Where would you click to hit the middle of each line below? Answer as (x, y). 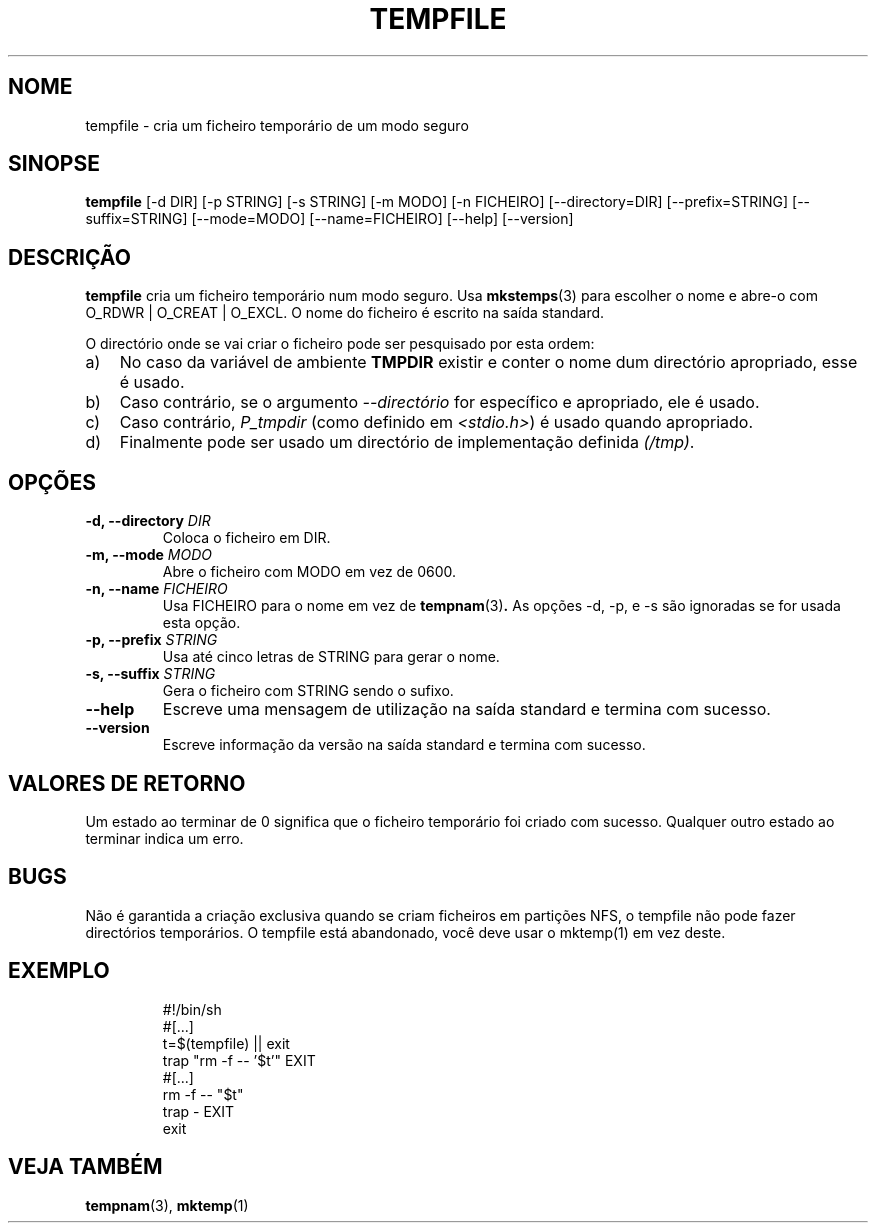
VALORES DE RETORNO (127, 783)
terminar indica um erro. (164, 838)
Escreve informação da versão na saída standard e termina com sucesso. (404, 745)
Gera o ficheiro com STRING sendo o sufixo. (308, 691)
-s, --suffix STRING (150, 674)
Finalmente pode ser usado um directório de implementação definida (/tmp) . (407, 442)
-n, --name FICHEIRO (156, 589)
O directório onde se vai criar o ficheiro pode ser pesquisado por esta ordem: (340, 344)
